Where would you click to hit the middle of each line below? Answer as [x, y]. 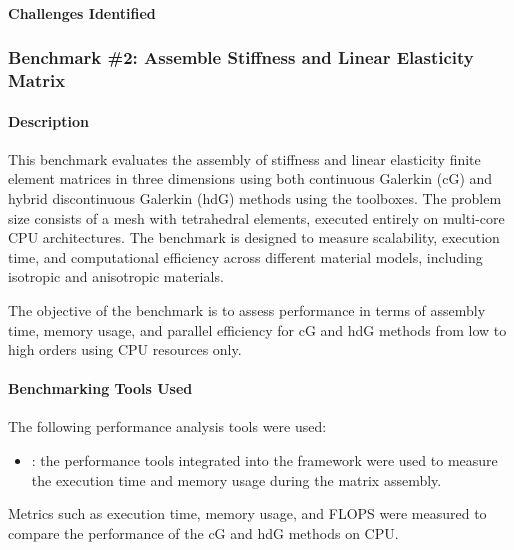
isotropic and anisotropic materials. [116, 276]
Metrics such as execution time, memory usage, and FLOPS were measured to [247, 513]
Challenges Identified [82, 12]
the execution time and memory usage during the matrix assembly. [236, 479]
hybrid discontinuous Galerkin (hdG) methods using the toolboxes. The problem [255, 197]
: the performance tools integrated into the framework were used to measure [264, 460]
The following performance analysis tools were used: [167, 426]
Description [49, 120]
